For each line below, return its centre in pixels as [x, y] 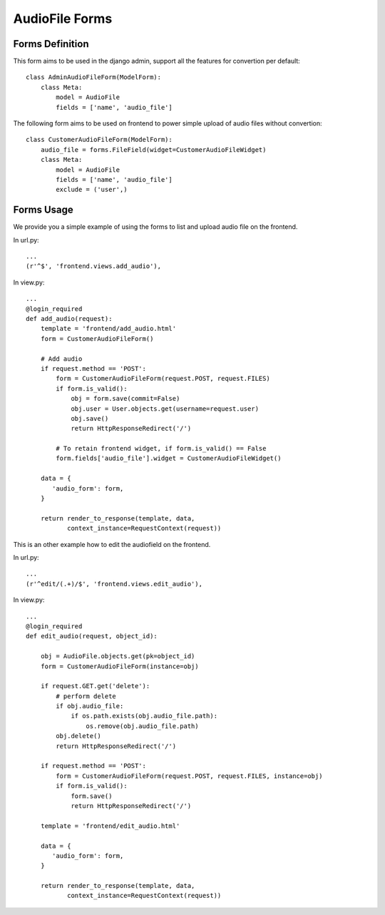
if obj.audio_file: [90, 706]
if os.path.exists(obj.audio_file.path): [144, 716]
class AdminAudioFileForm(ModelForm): [94, 77]
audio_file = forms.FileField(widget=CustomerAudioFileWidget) [153, 149]
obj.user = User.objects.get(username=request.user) [165, 409]
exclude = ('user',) [92, 190]
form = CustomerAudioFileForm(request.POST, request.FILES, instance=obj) [189, 776]
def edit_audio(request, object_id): [92, 636]
